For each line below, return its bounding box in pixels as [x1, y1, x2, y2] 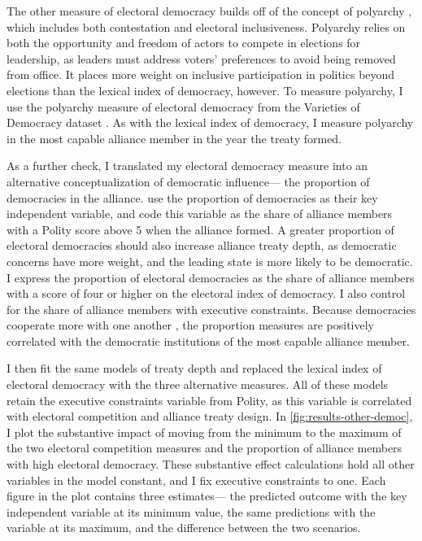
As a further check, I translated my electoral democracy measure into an [7, 157, 368, 174]
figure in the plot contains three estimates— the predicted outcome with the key [7, 487, 407, 504]
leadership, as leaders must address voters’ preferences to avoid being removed [7, 50, 396, 67]
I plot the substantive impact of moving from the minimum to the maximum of [7, 423, 402, 440]
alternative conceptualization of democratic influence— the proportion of [7, 172, 370, 190]
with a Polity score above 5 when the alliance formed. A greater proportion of [7, 220, 394, 238]
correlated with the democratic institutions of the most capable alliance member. [7, 332, 410, 349]
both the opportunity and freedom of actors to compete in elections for [7, 34, 361, 51]
